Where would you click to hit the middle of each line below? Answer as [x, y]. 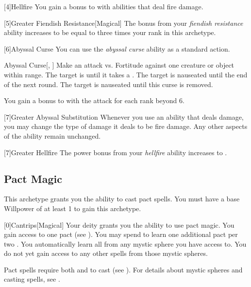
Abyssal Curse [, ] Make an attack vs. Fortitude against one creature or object [119, 65]
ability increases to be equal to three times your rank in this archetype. [110, 32]
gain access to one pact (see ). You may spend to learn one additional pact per [121, 234]
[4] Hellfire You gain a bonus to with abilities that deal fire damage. [104, 6]
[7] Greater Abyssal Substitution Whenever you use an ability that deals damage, [124, 117]
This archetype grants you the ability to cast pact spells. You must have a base [122, 199]
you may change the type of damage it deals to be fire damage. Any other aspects [126, 126]
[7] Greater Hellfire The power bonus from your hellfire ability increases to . [116, 152]
